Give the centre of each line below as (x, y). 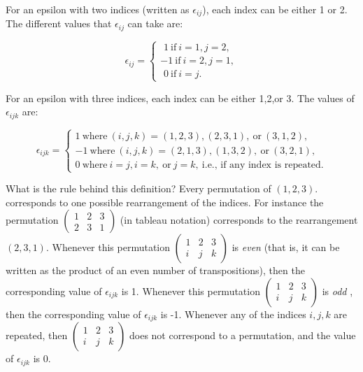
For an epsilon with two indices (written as (98, 9)
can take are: (155, 23)
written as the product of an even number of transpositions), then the (155, 270)
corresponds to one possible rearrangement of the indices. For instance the (165, 202)
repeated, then (37, 335)
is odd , (337, 291)
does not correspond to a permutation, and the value (242, 335)
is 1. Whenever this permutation (191, 291)
